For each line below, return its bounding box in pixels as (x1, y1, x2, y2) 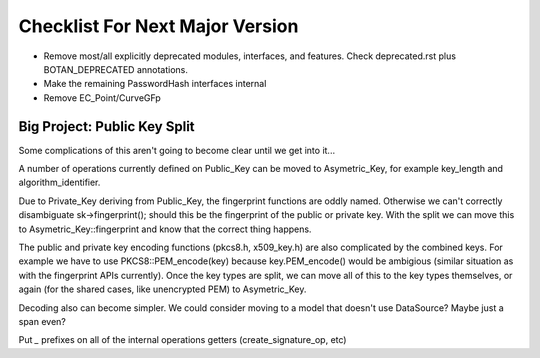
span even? (18, 315, 67, 327)
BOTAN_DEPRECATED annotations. (43, 63, 189, 75)
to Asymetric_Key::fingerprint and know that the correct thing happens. (18, 223, 312, 235)
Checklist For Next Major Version (18, 15, 299, 37)
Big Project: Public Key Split (18, 118, 195, 135)
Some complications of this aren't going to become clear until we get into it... (18, 144, 335, 156)
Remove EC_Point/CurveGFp (43, 91, 162, 104)
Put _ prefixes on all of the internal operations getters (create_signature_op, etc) (18, 334, 347, 346)
